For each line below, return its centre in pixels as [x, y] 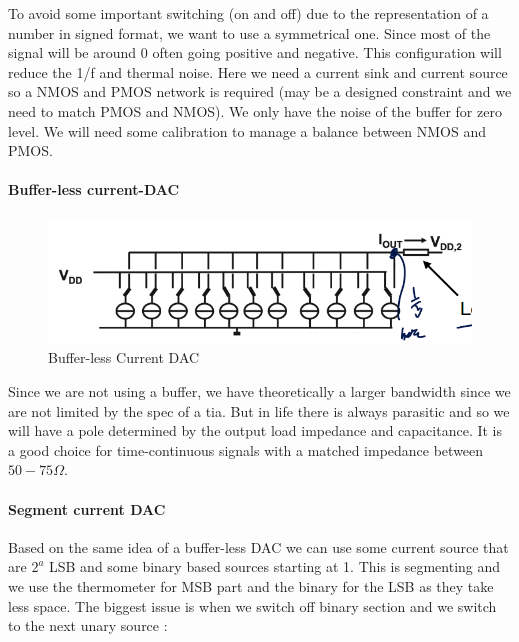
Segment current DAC [87, 508]
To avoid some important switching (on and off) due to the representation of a [248, 13]
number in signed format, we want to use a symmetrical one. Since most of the [249, 32]
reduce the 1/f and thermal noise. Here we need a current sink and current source [258, 71]
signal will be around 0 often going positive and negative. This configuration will [255, 52]
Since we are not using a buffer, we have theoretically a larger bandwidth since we [259, 391]
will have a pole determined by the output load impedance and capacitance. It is [255, 430]
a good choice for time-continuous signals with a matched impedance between [246, 449]
